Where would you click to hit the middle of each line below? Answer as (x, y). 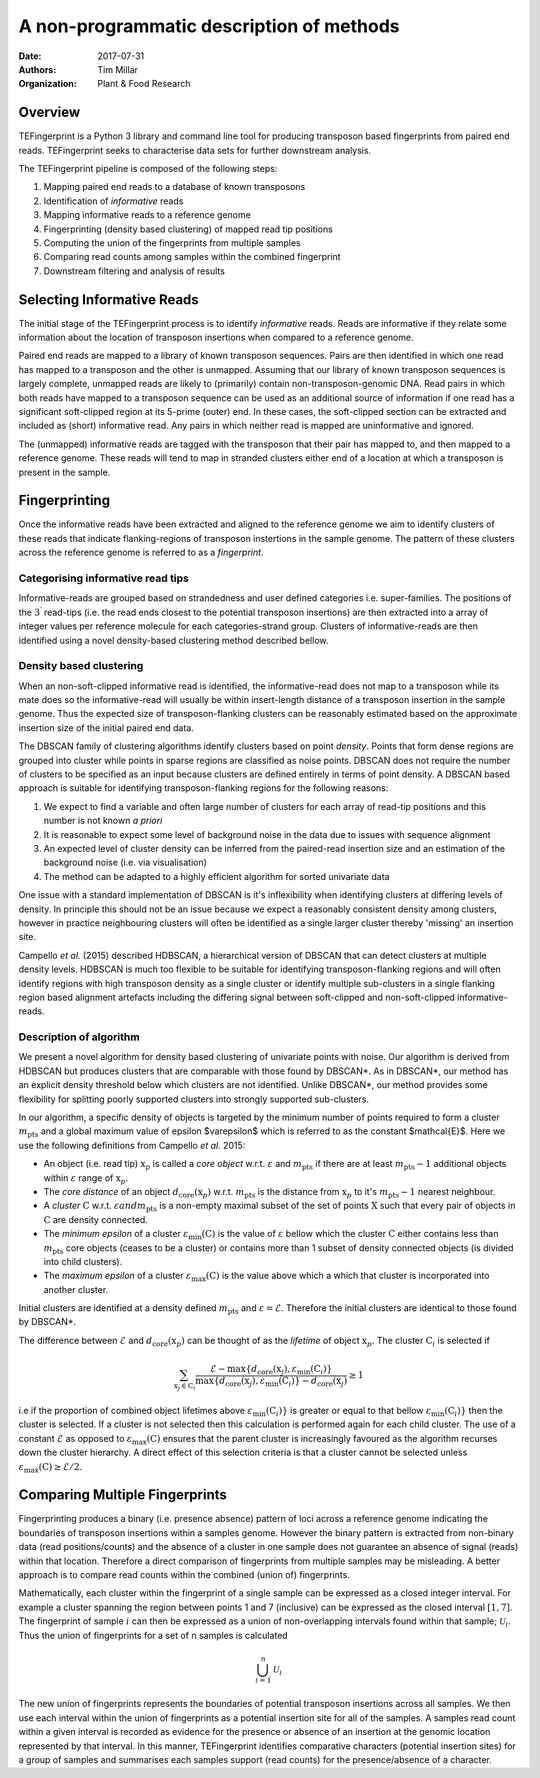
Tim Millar (118, 69)
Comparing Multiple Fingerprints (122, 1495)
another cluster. (76, 1289)
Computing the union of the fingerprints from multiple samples (172, 242)
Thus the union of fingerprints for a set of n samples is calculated (153, 1635)
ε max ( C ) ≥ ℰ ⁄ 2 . (50, 1467)
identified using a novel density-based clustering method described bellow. (173, 640)
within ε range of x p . (86, 1178)
